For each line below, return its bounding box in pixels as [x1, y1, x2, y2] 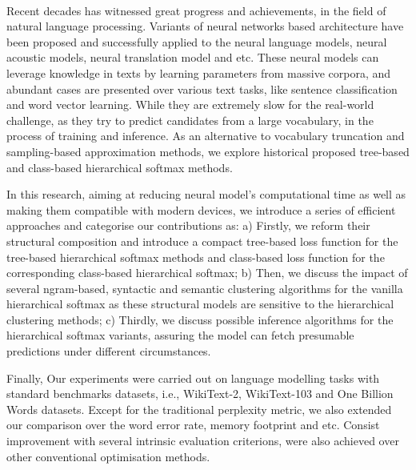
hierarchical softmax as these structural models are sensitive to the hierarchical [6, 295, 394, 312]
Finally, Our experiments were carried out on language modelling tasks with [6, 369, 380, 386]
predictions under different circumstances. [6, 343, 211, 360]
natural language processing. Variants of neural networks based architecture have [6, 18, 404, 34]
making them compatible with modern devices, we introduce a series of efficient [6, 201, 396, 218]
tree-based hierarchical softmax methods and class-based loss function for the [6, 248, 385, 265]
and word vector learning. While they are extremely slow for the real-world [6, 96, 374, 113]
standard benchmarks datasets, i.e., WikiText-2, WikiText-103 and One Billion [6, 385, 394, 402]
